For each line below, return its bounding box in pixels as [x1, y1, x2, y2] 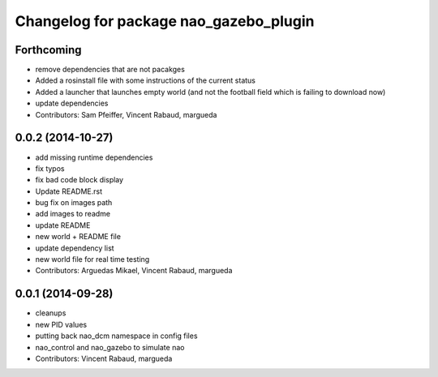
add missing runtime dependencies [35, 152, 153, 162]
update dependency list [35, 243, 114, 253]
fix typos [35, 163, 65, 174]
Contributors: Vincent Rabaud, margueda [35, 353, 173, 363]
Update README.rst [35, 186, 103, 196]
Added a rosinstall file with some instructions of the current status [35, 75, 255, 85]
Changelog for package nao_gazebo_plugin [15, 12, 315, 30]
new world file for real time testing [35, 255, 150, 264]
